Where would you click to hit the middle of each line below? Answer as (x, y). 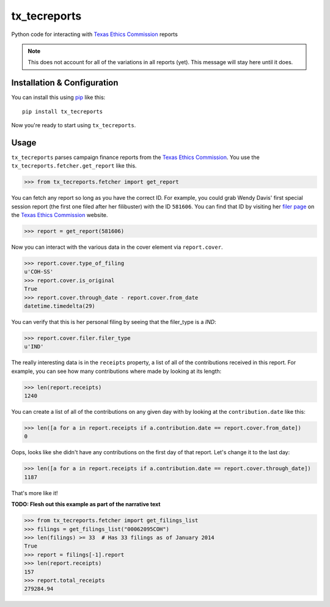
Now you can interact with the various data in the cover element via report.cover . (117, 247)
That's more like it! (35, 493)
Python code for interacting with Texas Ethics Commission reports (95, 34)
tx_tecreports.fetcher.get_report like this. (74, 166)
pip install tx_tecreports (63, 111)
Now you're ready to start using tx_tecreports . (74, 125)
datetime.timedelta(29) (60, 306)
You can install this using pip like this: (58, 97)
